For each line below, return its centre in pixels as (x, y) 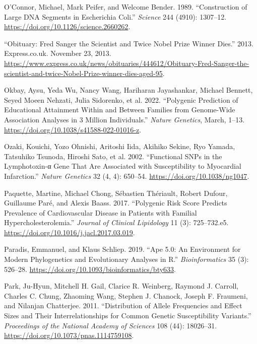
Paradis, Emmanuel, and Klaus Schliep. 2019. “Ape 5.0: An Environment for (122, 249)
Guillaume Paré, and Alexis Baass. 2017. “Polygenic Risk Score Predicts (116, 203)
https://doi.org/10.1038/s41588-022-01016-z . (73, 129)
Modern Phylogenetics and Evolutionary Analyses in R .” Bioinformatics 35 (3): (126, 259)
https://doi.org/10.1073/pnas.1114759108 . (69, 335)
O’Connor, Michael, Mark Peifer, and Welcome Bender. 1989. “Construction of (126, 7)
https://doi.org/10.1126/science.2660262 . (67, 26)
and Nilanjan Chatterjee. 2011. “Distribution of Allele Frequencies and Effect (123, 305)
